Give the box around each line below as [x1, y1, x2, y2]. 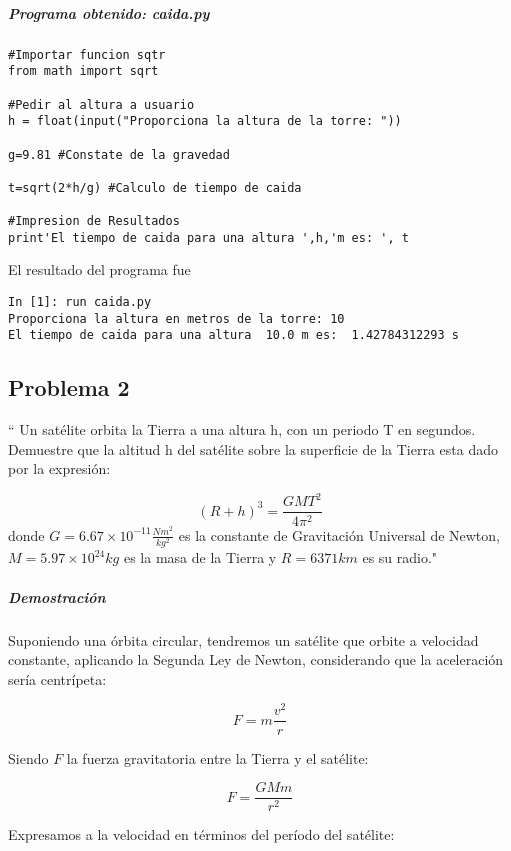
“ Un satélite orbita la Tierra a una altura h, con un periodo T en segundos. [8, 419, 476, 440]
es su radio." [362, 547, 438, 568]
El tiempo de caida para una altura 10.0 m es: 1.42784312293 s [8, 328, 460, 343]
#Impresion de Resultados [8, 214, 180, 229]
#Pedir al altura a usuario [8, 97, 195, 112]
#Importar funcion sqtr [8, 47, 166, 62]
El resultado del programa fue [8, 259, 191, 280]
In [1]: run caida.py [8, 295, 152, 310]
